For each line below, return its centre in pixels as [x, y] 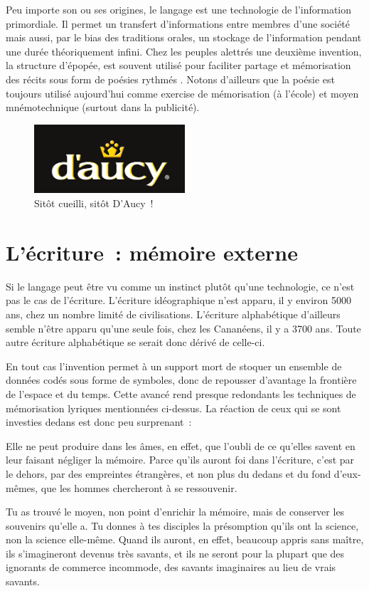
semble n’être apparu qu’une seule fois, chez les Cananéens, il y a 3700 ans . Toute [183, 328]
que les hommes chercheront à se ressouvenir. [139, 487]
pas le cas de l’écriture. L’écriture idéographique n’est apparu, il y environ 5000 [179, 300]
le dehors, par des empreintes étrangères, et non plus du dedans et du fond [169, 473]
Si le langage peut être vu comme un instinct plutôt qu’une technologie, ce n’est [180, 286]
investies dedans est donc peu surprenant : [99, 422]
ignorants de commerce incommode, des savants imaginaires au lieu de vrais [171, 567]
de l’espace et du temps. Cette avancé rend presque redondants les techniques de [181, 393]
